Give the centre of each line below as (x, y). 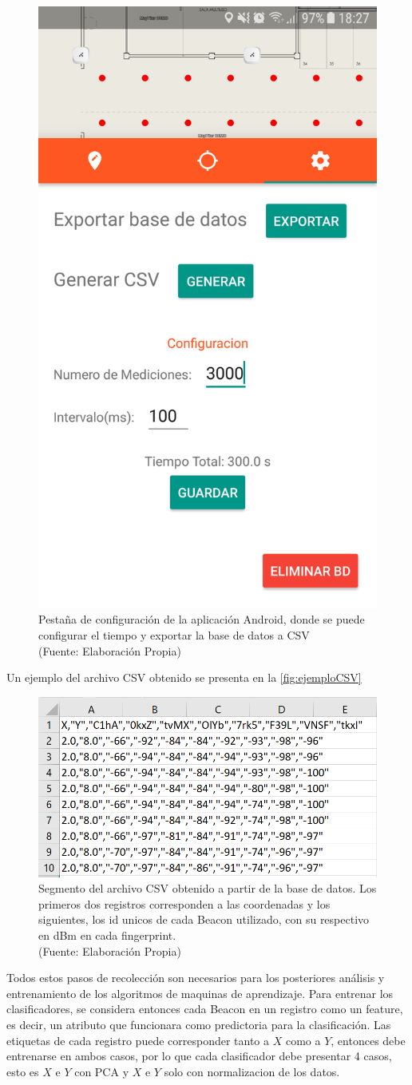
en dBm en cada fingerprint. (107, 935)
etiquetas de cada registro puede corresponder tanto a (138, 1040)
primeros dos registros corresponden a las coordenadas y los (184, 903)
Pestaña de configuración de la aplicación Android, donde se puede (202, 619)
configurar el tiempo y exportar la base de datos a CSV (174, 634)
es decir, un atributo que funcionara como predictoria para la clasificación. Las (199, 1024)
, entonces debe (368, 1040)
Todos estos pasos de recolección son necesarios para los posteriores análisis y (196, 978)
